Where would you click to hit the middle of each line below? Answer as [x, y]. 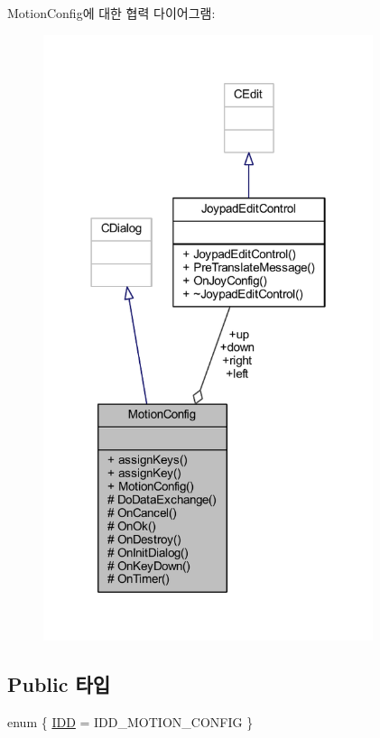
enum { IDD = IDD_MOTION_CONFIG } [130, 722]
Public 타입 [59, 684]
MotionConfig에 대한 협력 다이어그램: [111, 13]
